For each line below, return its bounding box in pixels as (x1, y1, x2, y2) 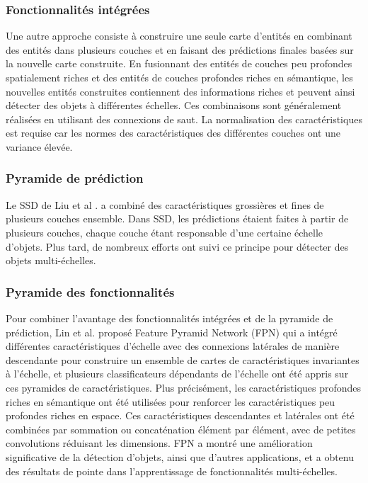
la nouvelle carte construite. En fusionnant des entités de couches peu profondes (6, 56, 352, 71)
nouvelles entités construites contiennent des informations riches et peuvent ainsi (6, 84, 355, 98)
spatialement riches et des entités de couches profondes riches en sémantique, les (6, 70, 353, 84)
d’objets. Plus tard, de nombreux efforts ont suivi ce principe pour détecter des (6, 239, 349, 254)
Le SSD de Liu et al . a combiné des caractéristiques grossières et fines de (6, 197, 324, 212)
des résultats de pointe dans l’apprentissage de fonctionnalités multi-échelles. (6, 463, 338, 478)
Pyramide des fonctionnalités (6, 283, 175, 300)
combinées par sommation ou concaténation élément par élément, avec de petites (6, 421, 356, 436)
